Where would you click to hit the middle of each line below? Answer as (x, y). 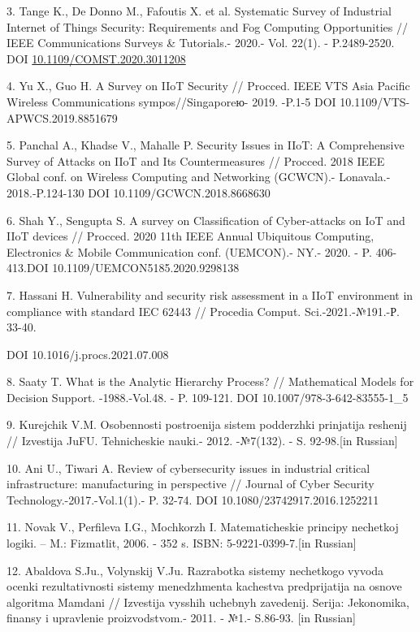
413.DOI (28, 268)
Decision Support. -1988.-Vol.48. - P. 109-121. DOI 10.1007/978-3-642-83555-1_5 (208, 397)
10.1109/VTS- (375, 101)
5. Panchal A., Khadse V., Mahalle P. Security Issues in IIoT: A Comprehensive (206, 145)
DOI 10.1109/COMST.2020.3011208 (96, 58)
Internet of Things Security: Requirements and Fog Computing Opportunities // (207, 26)
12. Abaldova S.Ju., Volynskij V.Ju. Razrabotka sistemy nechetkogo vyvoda (195, 570)
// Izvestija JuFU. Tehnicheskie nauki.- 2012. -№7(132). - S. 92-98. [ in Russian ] (202, 441)
